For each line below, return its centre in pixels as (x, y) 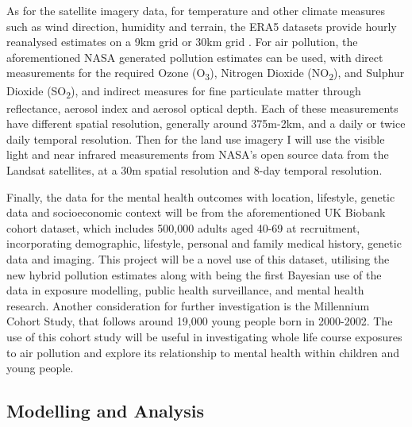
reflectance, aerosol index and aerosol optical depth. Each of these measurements (202, 108)
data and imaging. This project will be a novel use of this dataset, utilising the (198, 258)
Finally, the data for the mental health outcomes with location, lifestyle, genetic (201, 196)
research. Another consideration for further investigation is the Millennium (188, 305)
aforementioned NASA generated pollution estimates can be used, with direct (195, 57)
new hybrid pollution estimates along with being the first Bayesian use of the (194, 274)
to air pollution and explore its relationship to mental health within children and (203, 352)
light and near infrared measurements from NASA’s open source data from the (198, 154)
